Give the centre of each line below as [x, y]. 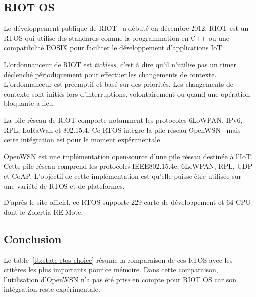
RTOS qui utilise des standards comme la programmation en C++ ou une [117, 38]
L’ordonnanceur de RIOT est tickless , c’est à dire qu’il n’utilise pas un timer [120, 64]
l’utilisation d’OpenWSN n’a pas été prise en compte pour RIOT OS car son [120, 279]
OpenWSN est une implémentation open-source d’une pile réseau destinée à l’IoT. [128, 156]
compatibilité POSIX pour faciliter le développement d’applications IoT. [114, 48]
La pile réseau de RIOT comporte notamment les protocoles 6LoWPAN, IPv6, [123, 120]
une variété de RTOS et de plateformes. [64, 185]
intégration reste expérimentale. [52, 289]
